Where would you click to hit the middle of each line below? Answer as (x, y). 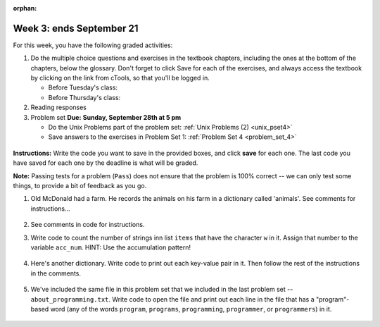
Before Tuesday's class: (83, 87)
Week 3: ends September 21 (76, 28)
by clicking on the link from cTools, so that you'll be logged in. (120, 78)
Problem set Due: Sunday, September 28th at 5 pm (106, 117)
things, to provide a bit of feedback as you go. (80, 185)
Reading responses (59, 107)
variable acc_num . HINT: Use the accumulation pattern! (111, 247)
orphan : (25, 8)
